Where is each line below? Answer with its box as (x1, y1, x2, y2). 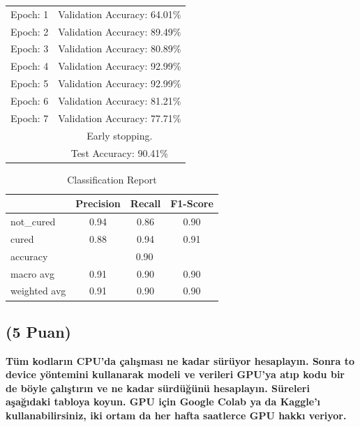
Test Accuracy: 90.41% (70, 145, 169, 160)
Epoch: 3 (10, 41, 49, 56)
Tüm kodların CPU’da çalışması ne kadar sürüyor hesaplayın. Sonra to (6, 353, 354, 368)
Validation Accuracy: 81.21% (58, 93, 181, 107)
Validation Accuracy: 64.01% (58, 6, 181, 21)
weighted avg (10, 283, 66, 298)
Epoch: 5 (10, 76, 49, 91)
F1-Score (170, 196, 213, 211)
